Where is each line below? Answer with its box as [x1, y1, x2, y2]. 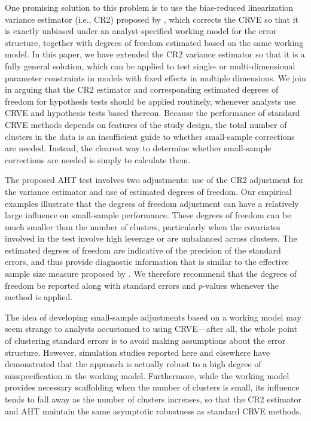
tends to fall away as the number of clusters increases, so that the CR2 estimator [5, 393, 301, 405]
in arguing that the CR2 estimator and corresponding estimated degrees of [5, 83, 279, 96]
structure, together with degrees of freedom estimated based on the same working [5, 36, 304, 48]
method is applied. [5, 291, 73, 303]
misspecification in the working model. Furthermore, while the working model [5, 369, 289, 382]
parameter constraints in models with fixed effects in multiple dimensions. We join [5, 71, 306, 84]
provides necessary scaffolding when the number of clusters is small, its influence [5, 381, 300, 393]
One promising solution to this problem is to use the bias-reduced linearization [5, 1, 294, 13]
